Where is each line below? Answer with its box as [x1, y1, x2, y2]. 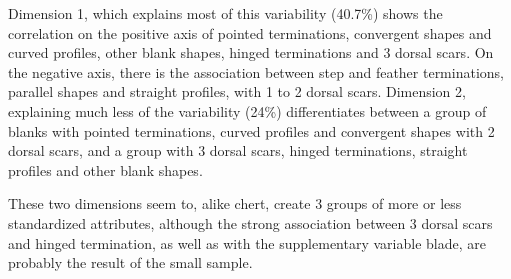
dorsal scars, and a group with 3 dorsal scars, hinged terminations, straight [8, 140, 468, 161]
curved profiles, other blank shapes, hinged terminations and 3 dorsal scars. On [8, 42, 494, 63]
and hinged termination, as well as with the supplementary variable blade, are [8, 232, 486, 253]
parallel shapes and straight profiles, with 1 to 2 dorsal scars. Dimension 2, [8, 81, 466, 102]
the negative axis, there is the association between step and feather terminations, [8, 61, 504, 82]
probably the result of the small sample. [8, 252, 253, 273]
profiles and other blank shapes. [8, 159, 203, 180]
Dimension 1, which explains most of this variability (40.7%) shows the [8, 3, 443, 23]
